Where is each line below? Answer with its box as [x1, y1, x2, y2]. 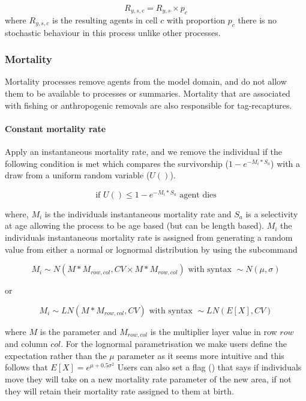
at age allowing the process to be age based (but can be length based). [5, 219, 264, 232]
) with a [271, 157, 301, 169]
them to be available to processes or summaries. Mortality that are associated [5, 87, 290, 99]
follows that [5, 361, 48, 373]
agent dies [179, 190, 217, 199]
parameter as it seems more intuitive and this [117, 349, 284, 361]
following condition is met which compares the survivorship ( [5, 157, 229, 169]
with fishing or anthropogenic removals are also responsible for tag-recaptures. [5, 98, 292, 111]
